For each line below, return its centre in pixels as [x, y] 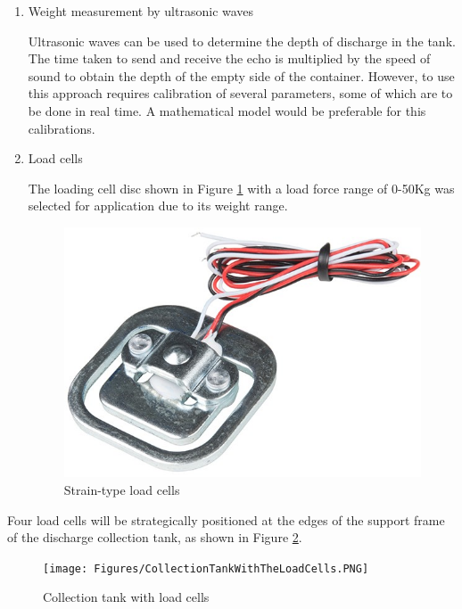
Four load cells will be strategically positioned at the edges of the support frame [226, 519]
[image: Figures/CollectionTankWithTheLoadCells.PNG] [206, 568]
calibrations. [62, 128]
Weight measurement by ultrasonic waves [141, 11]
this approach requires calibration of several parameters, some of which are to [240, 93]
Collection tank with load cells [126, 597]
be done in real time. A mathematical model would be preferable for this [227, 110]
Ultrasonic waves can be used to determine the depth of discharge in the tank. [242, 41]
